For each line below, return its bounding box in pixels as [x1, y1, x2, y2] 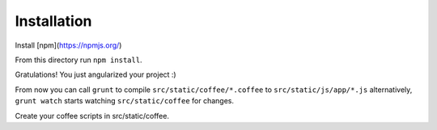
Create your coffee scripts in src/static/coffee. [15, 111, 170, 120]
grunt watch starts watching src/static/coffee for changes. [15, 96, 235, 106]
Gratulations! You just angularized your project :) [15, 69, 177, 80]
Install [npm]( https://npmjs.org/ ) [15, 40, 122, 50]
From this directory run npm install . [15, 55, 142, 65]
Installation [15, 12, 92, 30]
